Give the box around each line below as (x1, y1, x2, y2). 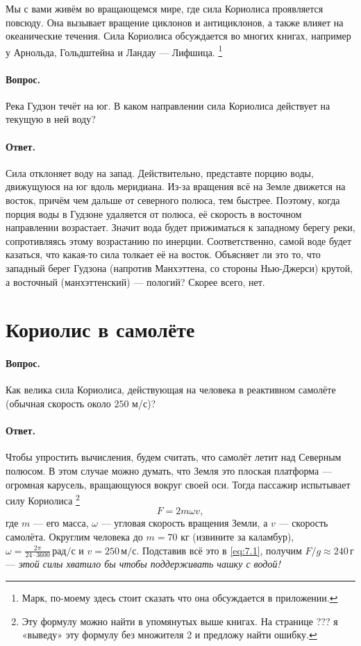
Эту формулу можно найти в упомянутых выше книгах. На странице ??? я (22, 613, 338, 628)
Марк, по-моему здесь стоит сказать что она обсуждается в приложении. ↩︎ (22, 590, 338, 604)
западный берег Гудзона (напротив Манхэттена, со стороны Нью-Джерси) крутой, (6, 260, 353, 275)
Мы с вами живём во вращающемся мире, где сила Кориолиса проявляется (6, 1, 324, 15)
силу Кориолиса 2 (6, 491, 80, 507)
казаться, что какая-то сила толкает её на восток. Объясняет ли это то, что (6, 247, 321, 262)
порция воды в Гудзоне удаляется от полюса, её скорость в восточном (6, 206, 302, 221)
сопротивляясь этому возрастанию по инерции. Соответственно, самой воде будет (6, 233, 352, 248)
